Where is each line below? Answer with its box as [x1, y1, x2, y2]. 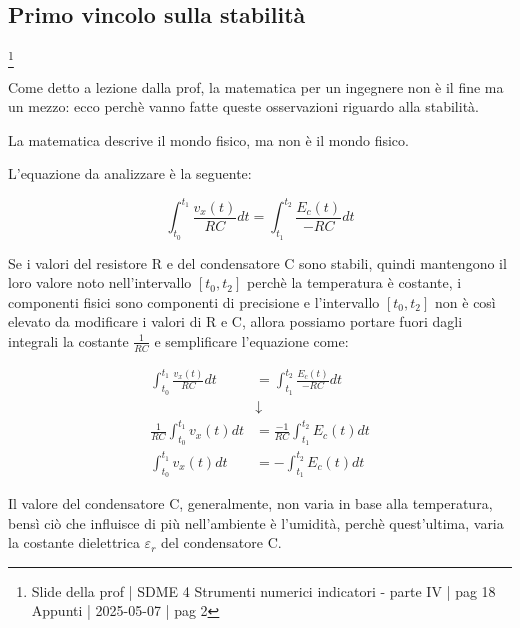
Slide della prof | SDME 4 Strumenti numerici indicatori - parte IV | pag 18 [31, 580, 496, 601]
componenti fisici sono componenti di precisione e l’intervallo [8, 291, 380, 312]
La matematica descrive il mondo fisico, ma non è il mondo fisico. [8, 129, 409, 150]
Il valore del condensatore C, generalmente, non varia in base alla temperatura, [8, 493, 493, 514]
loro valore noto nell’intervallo [8, 272, 192, 293]
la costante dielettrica [8, 532, 140, 553]
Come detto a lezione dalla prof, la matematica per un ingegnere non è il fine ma [8, 76, 504, 97]
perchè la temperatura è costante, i [247, 272, 462, 293]
